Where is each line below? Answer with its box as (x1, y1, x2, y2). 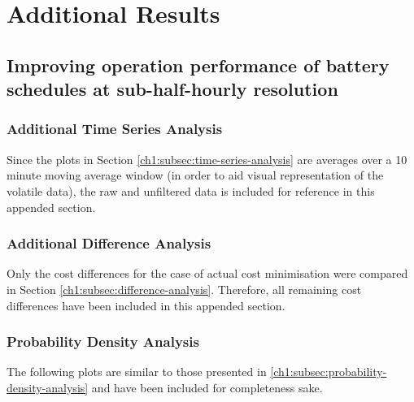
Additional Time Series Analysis (7, 119, 223, 139)
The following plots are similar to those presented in (7, 363, 267, 380)
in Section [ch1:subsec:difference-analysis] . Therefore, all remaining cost (7, 280, 362, 297)
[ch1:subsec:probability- (270, 363, 387, 380)
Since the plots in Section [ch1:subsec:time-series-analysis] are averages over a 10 (7, 150, 407, 167)
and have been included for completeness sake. (91, 378, 323, 396)
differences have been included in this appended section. (7, 296, 285, 313)
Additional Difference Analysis (7, 233, 211, 253)
